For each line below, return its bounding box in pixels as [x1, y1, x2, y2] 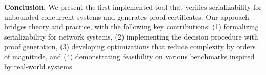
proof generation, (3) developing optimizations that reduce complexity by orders [4, 41, 256, 52]
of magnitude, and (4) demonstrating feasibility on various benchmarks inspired [4, 51, 255, 61]
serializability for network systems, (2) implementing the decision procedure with [4, 31, 258, 42]
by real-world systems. [4, 61, 74, 71]
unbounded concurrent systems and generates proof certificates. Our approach [4, 11, 249, 22]
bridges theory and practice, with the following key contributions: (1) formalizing [4, 21, 259, 32]
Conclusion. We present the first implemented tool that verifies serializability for [4, 2, 262, 12]
